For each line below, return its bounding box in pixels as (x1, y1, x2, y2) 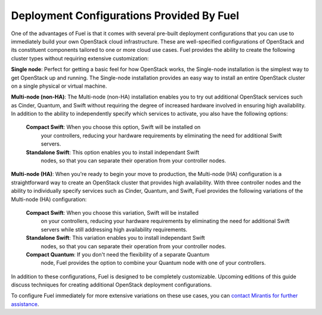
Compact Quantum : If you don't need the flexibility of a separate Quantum (26, 251, 210, 258)
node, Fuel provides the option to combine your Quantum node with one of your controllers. (41, 260, 266, 267)
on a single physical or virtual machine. (11, 82, 107, 89)
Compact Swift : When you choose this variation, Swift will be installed (26, 209, 199, 216)
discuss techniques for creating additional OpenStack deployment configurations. (11, 281, 212, 289)
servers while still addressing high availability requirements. (41, 226, 188, 233)
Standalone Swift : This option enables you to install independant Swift (26, 149, 200, 156)
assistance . (11, 300, 39, 307)
